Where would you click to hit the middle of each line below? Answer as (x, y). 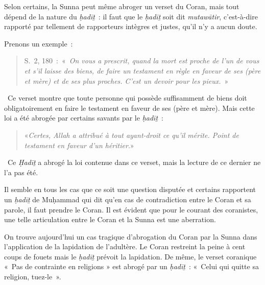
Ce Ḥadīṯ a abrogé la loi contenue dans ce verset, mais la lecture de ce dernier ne (134, 162)
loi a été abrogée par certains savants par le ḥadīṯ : (84, 118)
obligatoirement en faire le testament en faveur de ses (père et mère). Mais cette (129, 108)
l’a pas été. (21, 172)
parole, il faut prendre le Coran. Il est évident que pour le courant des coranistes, (131, 209)
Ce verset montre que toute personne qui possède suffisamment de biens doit (127, 98)
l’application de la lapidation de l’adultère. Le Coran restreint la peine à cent (125, 246)
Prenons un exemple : (39, 43)
